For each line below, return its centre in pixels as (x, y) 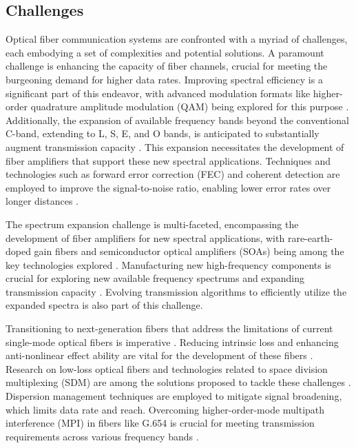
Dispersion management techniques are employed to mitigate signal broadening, (174, 396)
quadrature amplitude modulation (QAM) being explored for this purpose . (190, 106)
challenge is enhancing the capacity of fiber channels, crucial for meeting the (167, 66)
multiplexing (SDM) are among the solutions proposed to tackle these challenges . (178, 382)
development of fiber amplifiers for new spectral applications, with (145, 237)
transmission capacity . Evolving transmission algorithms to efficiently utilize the (176, 291)
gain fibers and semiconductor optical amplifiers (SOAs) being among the (189, 251)
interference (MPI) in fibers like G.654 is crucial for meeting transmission (160, 423)
